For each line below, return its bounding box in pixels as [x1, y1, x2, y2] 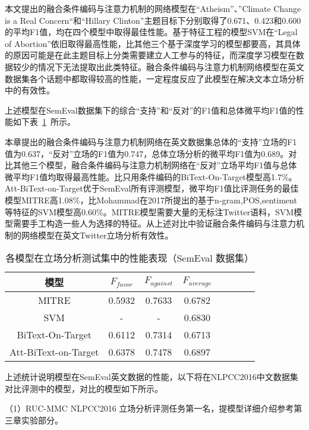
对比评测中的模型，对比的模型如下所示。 [5, 382, 163, 394]
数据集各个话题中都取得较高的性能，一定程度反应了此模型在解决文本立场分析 [5, 72, 304, 84]
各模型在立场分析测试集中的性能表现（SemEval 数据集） [5, 251, 254, 265]
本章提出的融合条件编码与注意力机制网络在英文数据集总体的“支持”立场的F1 [5, 135, 297, 147]
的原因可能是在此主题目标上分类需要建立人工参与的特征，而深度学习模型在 [5, 49, 296, 61]
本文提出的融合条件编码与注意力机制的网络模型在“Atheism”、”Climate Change [5, 2, 301, 14]
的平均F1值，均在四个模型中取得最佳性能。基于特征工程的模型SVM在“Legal [5, 26, 298, 38]
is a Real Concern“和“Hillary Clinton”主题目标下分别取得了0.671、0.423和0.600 [5, 14, 301, 26]
